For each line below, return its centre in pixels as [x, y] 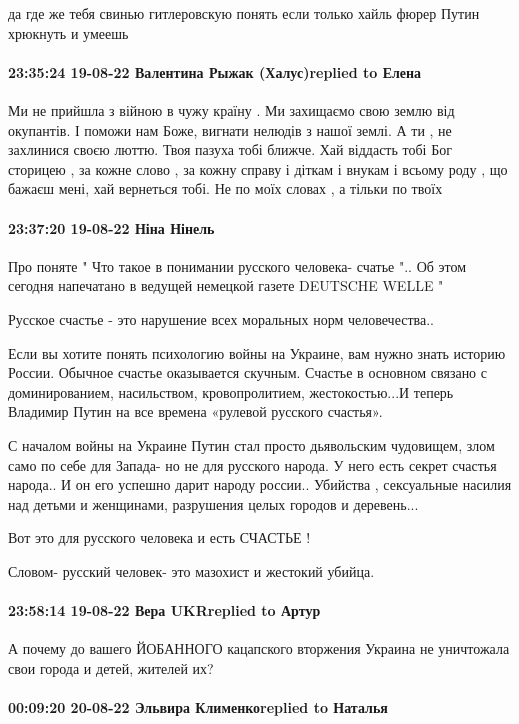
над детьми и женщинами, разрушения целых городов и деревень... [213, 503]
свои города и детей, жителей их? [111, 667]
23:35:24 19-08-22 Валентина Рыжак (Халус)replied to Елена [215, 71]
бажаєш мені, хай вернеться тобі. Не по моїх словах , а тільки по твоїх [225, 188]
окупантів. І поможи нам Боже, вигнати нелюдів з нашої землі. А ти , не [230, 129]
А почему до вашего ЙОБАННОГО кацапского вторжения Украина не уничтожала [259, 648]
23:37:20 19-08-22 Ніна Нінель [111, 227]
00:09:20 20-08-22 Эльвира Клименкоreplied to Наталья [198, 707]
